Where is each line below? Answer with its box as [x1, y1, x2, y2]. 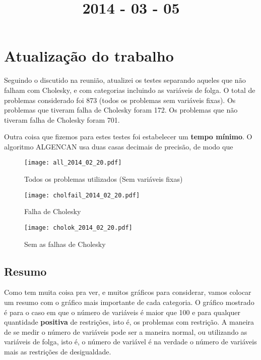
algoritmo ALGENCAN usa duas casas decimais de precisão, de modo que [4, 141, 233, 151]
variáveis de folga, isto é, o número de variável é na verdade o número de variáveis [4, 336, 257, 347]
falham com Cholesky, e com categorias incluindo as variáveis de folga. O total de [4, 84, 255, 95]
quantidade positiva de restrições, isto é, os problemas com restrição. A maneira [4, 317, 254, 327]
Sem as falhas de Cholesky [24, 238, 106, 249]
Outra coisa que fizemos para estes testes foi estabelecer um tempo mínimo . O [4, 131, 252, 142]
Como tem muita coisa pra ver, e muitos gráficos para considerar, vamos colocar [4, 287, 251, 297]
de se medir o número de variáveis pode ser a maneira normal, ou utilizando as [4, 326, 247, 337]
